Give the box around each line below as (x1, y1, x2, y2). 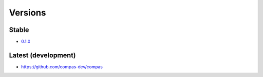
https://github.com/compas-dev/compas (21, 63, 103, 70)
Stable (9, 26, 29, 34)
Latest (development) (9, 51, 76, 59)
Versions (9, 7, 46, 18)
